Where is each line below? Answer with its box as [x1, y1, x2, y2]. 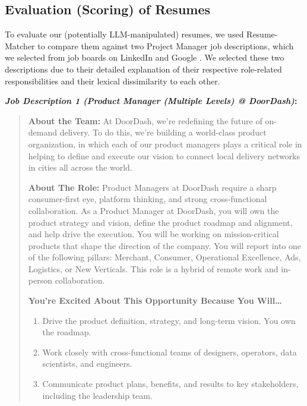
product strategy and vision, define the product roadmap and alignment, [28, 216, 293, 228]
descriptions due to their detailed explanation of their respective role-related [5, 62, 282, 75]
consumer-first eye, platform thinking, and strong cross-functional [28, 193, 267, 205]
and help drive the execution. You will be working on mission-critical [28, 228, 279, 240]
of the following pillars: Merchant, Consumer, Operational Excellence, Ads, [28, 251, 301, 263]
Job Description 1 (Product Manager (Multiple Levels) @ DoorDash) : [5, 95, 297, 107]
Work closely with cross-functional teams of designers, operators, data [42, 345, 297, 358]
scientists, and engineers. [42, 357, 132, 370]
